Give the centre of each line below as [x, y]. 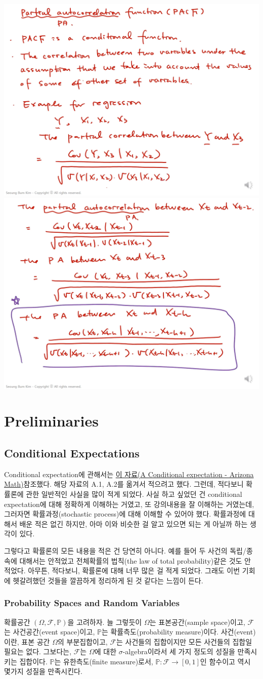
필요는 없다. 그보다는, [38, 651]
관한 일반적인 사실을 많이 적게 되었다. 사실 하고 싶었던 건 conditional [134, 494]
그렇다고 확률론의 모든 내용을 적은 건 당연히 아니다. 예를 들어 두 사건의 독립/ [125, 550]
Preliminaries [51, 421]
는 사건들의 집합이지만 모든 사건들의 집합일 [184, 641]
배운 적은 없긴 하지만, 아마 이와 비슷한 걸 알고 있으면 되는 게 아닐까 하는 [134, 523]
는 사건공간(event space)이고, [50, 632]
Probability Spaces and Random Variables [92, 603]
